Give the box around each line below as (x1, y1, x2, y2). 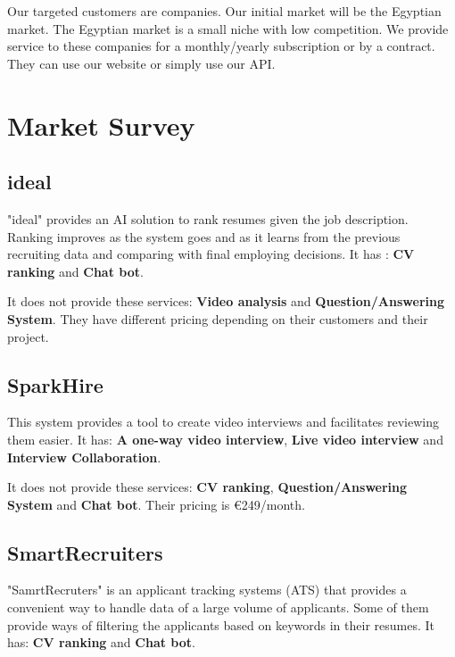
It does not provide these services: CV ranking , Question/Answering (7, 478, 408, 496)
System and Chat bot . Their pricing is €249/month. (7, 495, 305, 513)
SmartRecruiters (7, 538, 163, 566)
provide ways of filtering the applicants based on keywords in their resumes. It (7, 615, 434, 634)
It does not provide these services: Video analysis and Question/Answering (7, 292, 444, 311)
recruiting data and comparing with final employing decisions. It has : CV (7, 245, 415, 263)
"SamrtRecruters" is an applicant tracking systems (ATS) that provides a (7, 580, 407, 599)
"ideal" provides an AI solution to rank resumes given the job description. (7, 209, 409, 228)
